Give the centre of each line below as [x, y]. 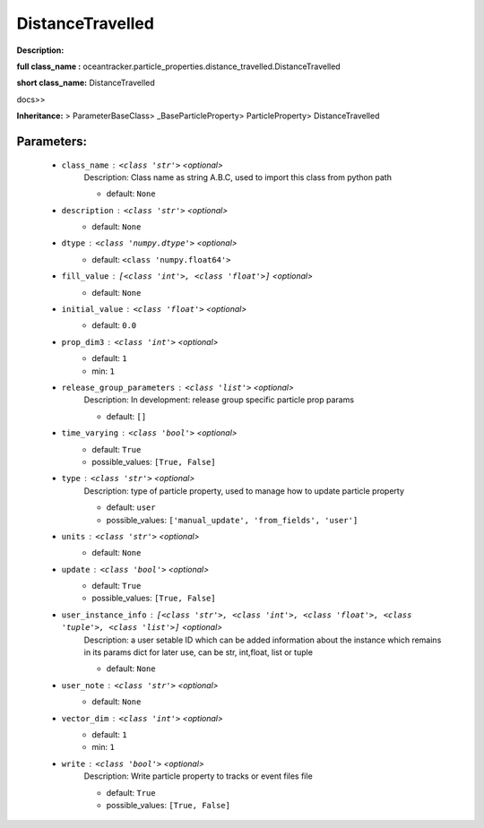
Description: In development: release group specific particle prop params [219, 400]
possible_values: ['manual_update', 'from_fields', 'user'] [232, 520]
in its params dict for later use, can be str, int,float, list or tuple [199, 652]
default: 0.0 [114, 325]
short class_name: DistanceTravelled [86, 83]
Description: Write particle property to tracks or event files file [198, 776]
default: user [131, 507]
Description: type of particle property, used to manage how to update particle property [244, 491]
